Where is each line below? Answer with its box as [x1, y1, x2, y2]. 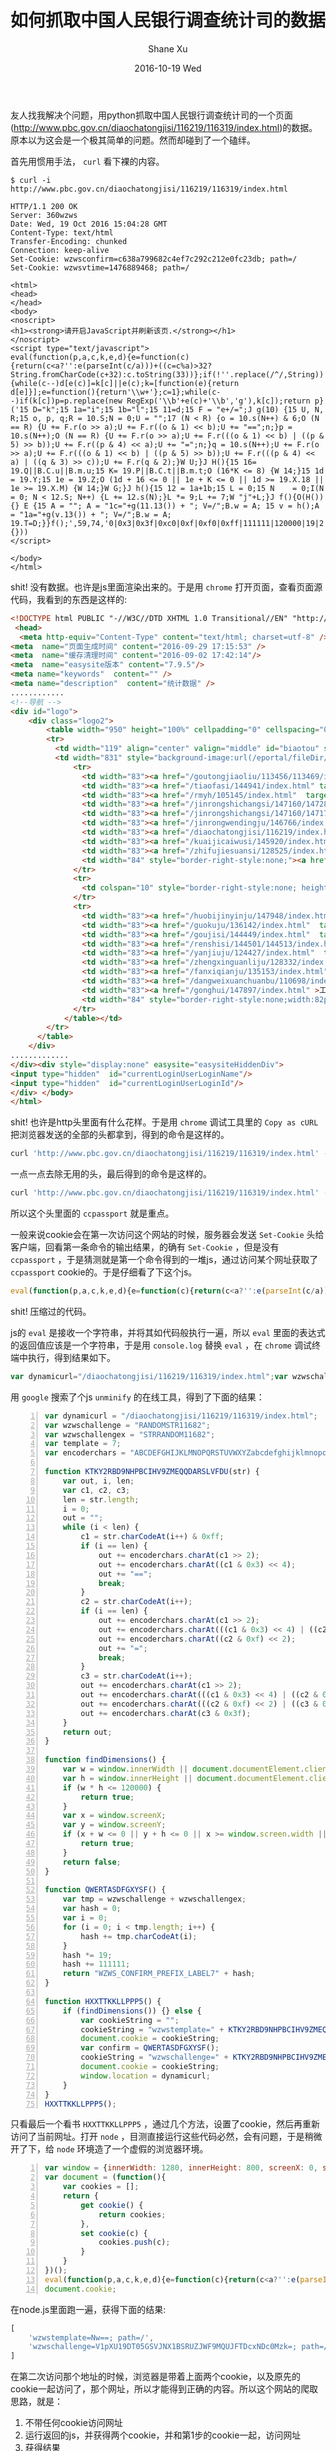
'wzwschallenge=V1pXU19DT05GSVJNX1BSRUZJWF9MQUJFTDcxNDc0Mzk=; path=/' [28, 2342, 333, 2352]
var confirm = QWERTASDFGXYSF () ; [80, 2043, 220, 2053]
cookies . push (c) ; [98, 2237, 171, 2248]
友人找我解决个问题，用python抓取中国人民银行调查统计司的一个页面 [10, 109, 293, 121]
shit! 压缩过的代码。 [10, 1305, 92, 1317]
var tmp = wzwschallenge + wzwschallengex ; [62, 1894, 247, 1905]
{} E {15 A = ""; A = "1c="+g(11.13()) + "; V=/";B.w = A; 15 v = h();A [10, 501, 320, 511]
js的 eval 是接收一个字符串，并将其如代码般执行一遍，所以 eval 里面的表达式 [10, 1326, 326, 1338]
